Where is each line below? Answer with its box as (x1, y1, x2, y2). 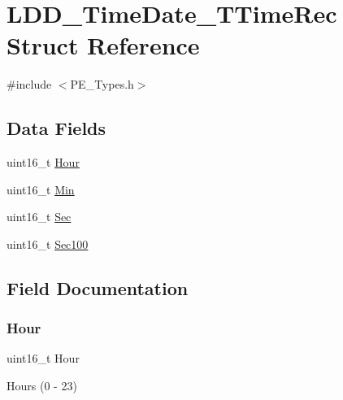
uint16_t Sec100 (7, 235, 89, 252)
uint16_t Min (7, 180, 75, 198)
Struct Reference (7, 28, 200, 62)
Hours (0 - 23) (7, 377, 77, 394)
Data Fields (7, 115, 106, 141)
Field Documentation (7, 275, 189, 300)
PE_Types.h (70, 76, 134, 93)
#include (7, 76, 52, 93)
